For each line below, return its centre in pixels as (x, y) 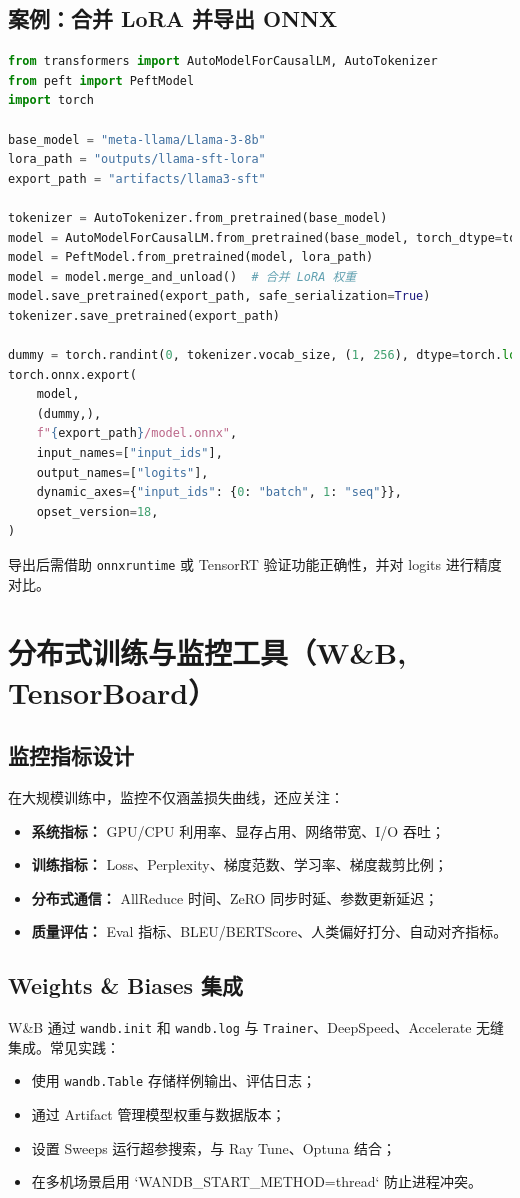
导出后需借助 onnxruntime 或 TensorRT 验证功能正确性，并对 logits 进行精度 (255, 564)
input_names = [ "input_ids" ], (129, 453)
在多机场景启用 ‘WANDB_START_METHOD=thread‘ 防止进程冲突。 (257, 1181)
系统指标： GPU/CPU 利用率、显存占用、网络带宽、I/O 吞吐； (238, 830)
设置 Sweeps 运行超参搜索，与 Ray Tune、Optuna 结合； (214, 1147)
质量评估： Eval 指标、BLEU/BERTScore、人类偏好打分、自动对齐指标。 (269, 931)
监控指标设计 (71, 755)
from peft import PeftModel (101, 80)
